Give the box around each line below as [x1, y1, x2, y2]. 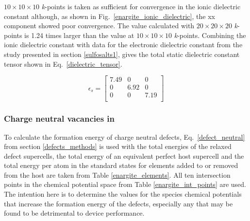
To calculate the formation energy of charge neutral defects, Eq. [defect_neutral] [4, 131, 245, 142]
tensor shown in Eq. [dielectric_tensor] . [4, 58, 122, 69]
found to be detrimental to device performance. [4, 208, 145, 218]
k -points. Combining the [174, 30, 246, 40]
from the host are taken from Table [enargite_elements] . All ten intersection [4, 169, 231, 180]
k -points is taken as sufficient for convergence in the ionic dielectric [41, 1, 241, 11]
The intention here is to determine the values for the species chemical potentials [4, 189, 242, 199]
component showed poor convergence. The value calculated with [4, 20, 195, 31]
